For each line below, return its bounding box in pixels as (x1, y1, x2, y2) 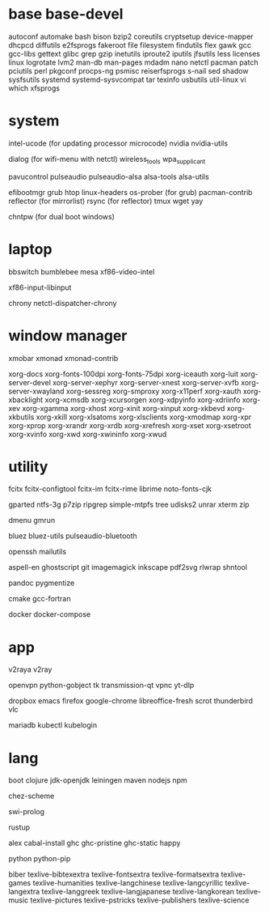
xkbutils (8, 412, 35, 422)
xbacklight (8, 394, 44, 405)
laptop (8, 240, 53, 258)
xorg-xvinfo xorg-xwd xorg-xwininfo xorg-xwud (8, 429, 167, 439)
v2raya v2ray (8, 665, 53, 674)
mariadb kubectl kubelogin (8, 720, 98, 730)
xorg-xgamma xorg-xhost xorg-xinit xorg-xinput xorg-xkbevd (22, 403, 225, 413)
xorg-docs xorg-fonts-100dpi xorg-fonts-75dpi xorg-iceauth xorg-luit (8, 369, 238, 379)
